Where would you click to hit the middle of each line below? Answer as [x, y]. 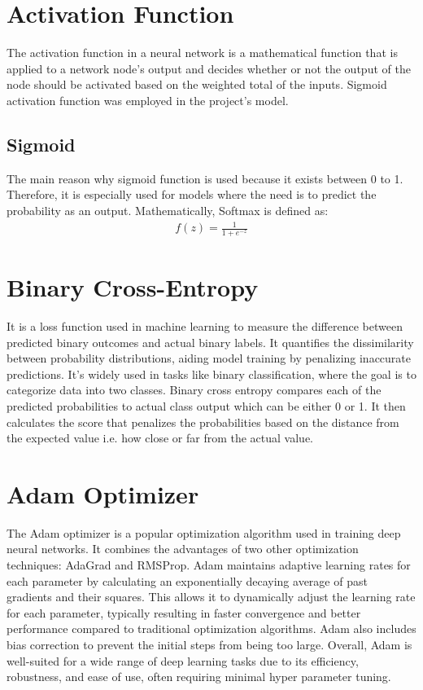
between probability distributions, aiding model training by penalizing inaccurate [209, 358]
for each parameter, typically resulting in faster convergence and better [184, 612]
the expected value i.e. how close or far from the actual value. [160, 438]
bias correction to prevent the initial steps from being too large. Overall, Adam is [209, 645]
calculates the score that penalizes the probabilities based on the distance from [203, 422]
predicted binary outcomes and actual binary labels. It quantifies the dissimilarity [210, 342]
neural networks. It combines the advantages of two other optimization [183, 549]
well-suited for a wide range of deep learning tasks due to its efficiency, [183, 660]
